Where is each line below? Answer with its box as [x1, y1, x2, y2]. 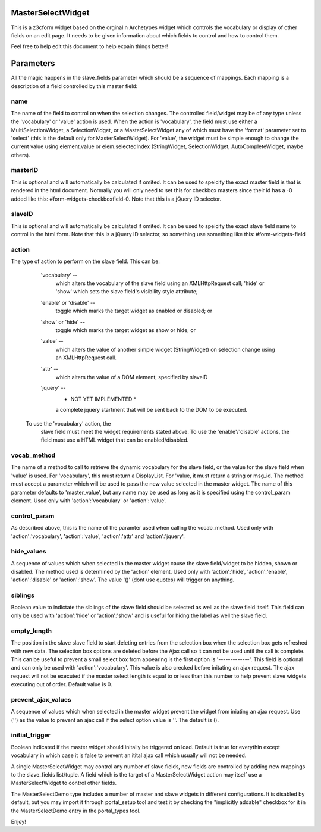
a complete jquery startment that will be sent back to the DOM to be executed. [55, 406, 248, 414]
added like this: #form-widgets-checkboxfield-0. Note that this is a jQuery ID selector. [11, 195, 222, 202]
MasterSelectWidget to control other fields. [11, 780, 117, 787]
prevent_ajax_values [11, 695, 71, 703]
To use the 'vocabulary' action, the [26, 420, 111, 427]
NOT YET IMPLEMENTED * [70, 395, 137, 402]
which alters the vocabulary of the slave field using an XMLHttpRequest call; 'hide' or [55, 280, 265, 287]
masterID [11, 166, 39, 174]
